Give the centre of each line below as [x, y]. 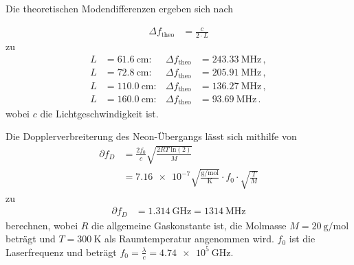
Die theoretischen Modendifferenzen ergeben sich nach [120, 8]
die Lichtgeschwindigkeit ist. [99, 113]
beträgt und [31, 239]
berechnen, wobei [42, 225]
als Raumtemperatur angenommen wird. [189, 239]
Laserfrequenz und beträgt [61, 252]
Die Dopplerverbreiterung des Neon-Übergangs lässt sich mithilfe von [151, 136]
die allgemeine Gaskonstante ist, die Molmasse [189, 225]
